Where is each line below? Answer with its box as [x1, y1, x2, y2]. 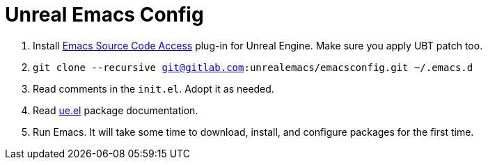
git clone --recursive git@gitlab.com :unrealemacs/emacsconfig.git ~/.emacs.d [33, 61, 473, 73]
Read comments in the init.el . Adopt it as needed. [33, 82, 274, 95]
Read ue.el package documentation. [33, 104, 198, 116]
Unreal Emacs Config [5, 3, 204, 26]
